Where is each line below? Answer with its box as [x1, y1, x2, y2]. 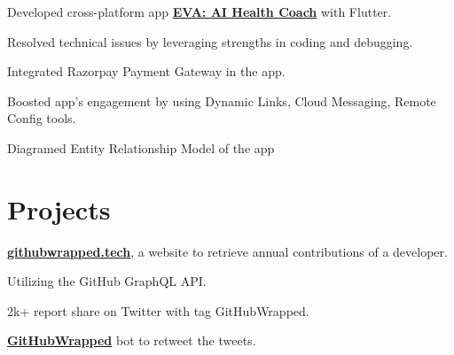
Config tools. [7, 109, 76, 127]
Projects [7, 190, 111, 227]
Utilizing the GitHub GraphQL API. [7, 272, 207, 290]
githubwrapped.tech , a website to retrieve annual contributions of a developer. [7, 242, 448, 260]
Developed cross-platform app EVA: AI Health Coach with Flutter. [7, 3, 392, 20]
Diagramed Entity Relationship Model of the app [7, 138, 275, 157]
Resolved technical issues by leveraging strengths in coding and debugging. [7, 32, 413, 50]
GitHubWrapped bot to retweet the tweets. [7, 331, 256, 350]
